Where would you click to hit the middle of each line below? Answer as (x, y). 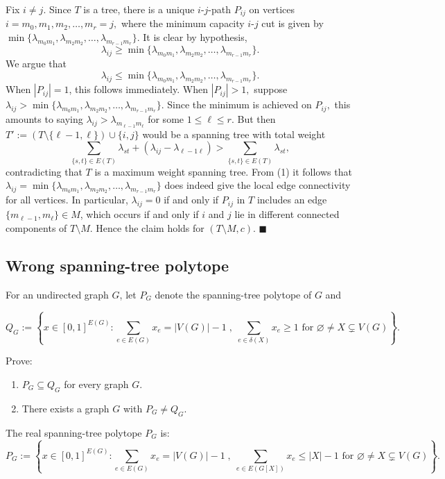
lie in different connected (287, 214)
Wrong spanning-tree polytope (117, 265)
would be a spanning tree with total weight (234, 134)
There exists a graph (66, 408)
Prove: (19, 361)
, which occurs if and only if (139, 214)
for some (166, 119)
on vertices (272, 9)
